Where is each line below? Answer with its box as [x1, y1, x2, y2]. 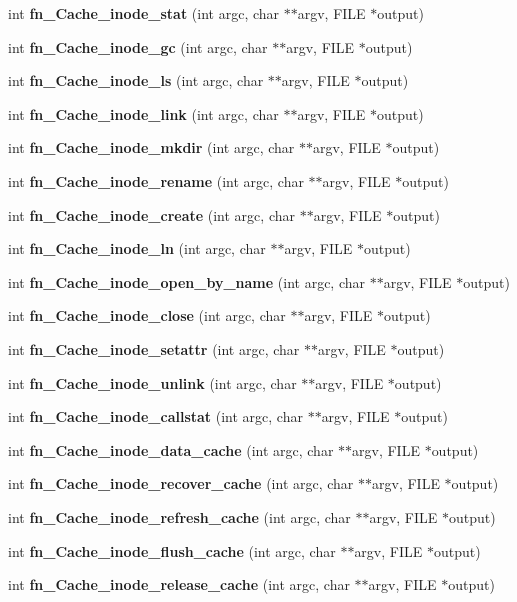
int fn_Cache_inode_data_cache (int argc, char [8, 439, 334, 460]
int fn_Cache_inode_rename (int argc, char [8, 170, 304, 191]
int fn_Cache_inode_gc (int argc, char [8, 36, 268, 57]
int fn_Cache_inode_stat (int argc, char [8, 3, 280, 23]
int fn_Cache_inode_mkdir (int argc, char [8, 137, 295, 158]
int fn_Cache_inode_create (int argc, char [8, 204, 295, 225]
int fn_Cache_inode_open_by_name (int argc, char [8, 271, 366, 292]
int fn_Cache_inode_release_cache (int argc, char [8, 574, 350, 595]
